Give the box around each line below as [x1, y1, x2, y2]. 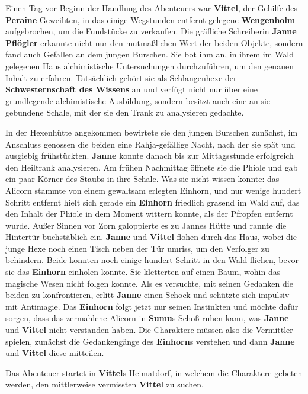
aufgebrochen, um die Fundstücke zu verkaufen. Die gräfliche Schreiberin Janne [5, 25, 297, 37]
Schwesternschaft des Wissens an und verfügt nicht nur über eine [5, 83, 258, 95]
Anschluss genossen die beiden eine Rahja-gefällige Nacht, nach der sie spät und [5, 137, 296, 150]
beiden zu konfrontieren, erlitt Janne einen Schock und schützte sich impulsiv [5, 289, 290, 301]
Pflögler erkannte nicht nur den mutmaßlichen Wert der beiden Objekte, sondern [5, 36, 303, 49]
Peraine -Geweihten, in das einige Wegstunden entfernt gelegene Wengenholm [5, 13, 296, 25]
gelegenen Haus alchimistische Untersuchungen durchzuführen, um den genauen [5, 59, 294, 72]
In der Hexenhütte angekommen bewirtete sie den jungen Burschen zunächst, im [5, 126, 298, 138]
